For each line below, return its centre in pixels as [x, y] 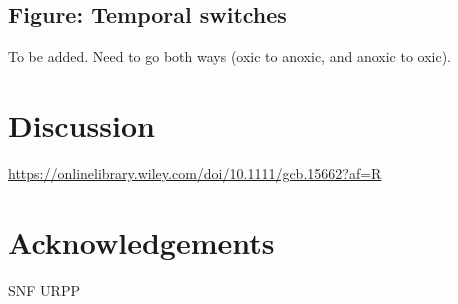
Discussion [81, 124]
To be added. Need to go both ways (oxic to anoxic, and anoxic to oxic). [230, 56]
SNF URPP [44, 289]
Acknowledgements [141, 241]
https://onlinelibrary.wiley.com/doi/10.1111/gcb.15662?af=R [195, 172]
